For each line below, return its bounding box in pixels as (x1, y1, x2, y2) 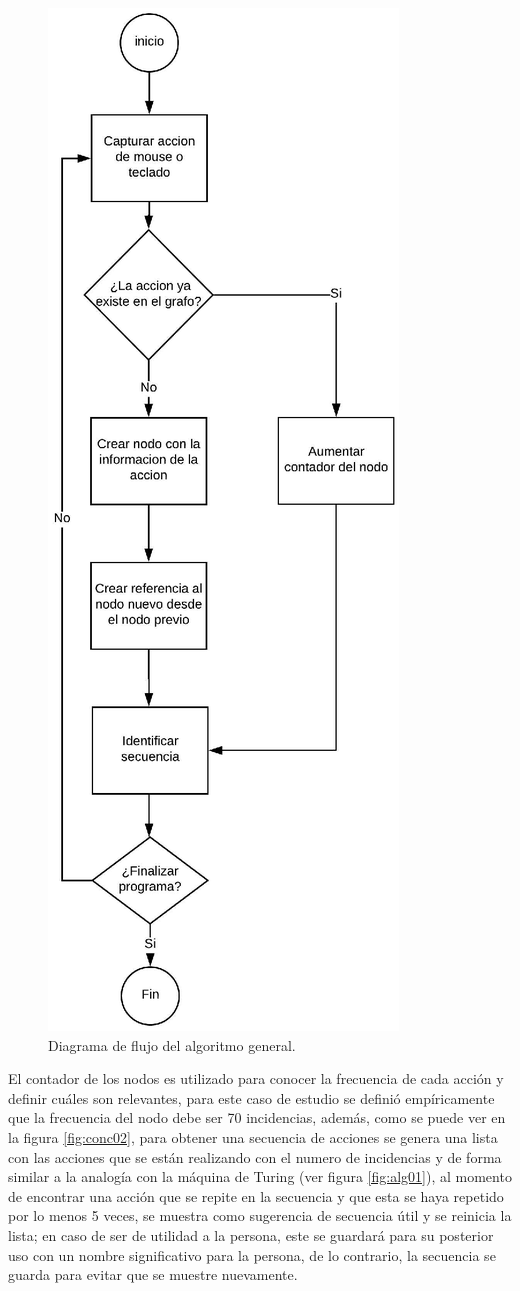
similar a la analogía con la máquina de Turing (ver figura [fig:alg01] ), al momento (8, 1166, 512, 1187)
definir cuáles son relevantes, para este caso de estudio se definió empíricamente (8, 1087, 495, 1108)
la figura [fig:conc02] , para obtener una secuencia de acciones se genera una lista (8, 1126, 498, 1147)
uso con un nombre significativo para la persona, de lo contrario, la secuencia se (8, 1244, 496, 1265)
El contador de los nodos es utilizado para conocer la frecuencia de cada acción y (8, 1068, 504, 1089)
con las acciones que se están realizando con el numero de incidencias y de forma (8, 1146, 502, 1167)
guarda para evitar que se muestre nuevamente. (8, 1264, 298, 1285)
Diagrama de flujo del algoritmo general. (48, 1034, 296, 1055)
